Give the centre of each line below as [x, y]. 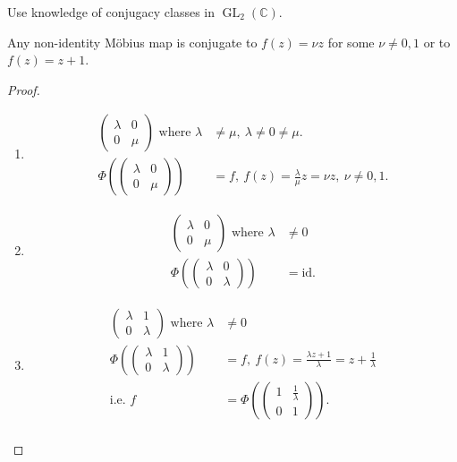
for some [351, 42]
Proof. [24, 89]
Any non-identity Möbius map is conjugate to [132, 42]
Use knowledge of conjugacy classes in [111, 12]
